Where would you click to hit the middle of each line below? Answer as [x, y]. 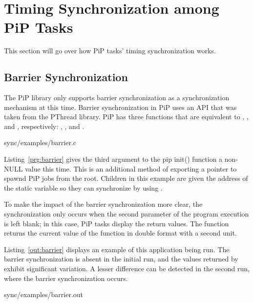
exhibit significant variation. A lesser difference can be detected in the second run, [127, 269]
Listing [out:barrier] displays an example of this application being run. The [117, 249]
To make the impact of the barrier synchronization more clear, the [103, 204]
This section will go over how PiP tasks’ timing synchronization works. [110, 51]
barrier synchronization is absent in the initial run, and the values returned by [121, 259]
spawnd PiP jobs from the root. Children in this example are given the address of [126, 178]
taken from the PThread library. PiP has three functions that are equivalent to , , [126, 117]
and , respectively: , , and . [44, 126]
